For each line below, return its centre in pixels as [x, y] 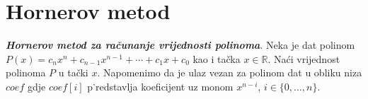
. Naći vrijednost [304, 58]
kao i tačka [217, 58]
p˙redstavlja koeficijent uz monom [160, 86]
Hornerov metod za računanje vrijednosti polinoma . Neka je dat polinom [180, 45]
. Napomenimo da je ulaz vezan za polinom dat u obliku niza [230, 72]
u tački [73, 72]
